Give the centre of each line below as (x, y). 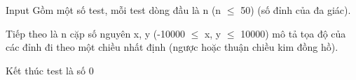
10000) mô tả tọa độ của (293, 33)
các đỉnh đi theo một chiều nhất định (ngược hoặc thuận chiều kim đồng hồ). (172, 47)
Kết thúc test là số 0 (50, 70)
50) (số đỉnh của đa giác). (296, 10)
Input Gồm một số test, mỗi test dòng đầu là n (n (114, 10)
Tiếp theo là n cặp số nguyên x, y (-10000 (95, 33)
